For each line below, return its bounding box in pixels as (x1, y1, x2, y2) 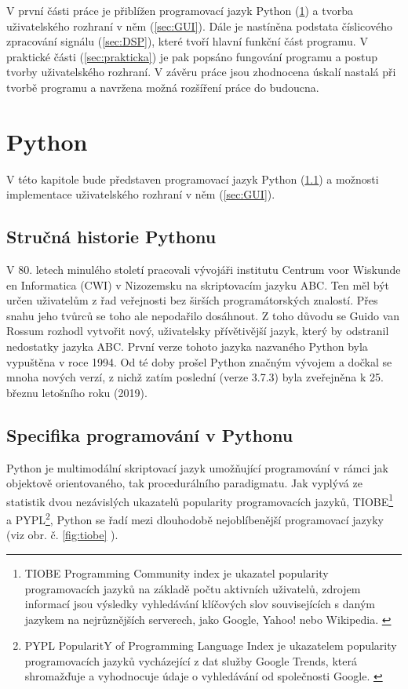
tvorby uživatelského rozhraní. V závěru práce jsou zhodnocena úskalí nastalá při (6, 64, 396, 80)
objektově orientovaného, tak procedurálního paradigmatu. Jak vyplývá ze (6, 475, 362, 491)
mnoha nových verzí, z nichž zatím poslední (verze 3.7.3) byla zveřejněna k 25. (6, 369, 384, 385)
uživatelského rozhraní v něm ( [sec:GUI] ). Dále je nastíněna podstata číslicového (6, 17, 392, 34)
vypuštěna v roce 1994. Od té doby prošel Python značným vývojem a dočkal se (6, 353, 392, 370)
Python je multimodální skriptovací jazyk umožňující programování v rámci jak (6, 459, 388, 476)
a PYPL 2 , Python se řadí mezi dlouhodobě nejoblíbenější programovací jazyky (6, 509, 384, 527)
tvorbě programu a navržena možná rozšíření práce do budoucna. (6, 78, 319, 95)
